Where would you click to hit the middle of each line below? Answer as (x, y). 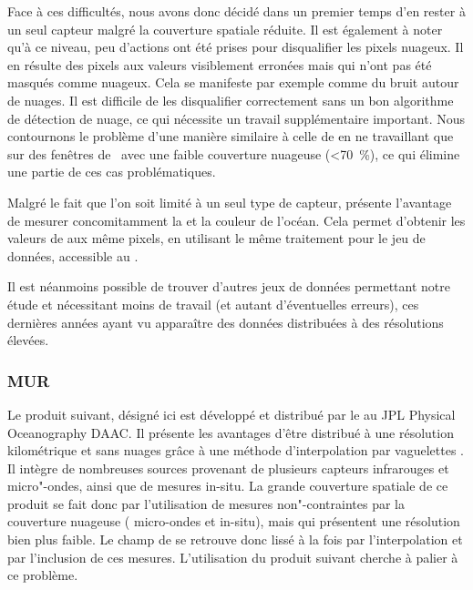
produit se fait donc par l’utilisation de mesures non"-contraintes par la (206, 503)
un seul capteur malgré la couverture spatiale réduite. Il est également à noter (225, 29)
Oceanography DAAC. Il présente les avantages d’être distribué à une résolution (231, 432)
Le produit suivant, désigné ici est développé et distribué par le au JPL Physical (231, 414)
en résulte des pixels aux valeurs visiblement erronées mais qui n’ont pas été (220, 64)
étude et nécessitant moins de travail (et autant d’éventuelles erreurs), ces (213, 304)
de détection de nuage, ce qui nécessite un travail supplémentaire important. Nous (236, 118)
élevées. (28, 340)
